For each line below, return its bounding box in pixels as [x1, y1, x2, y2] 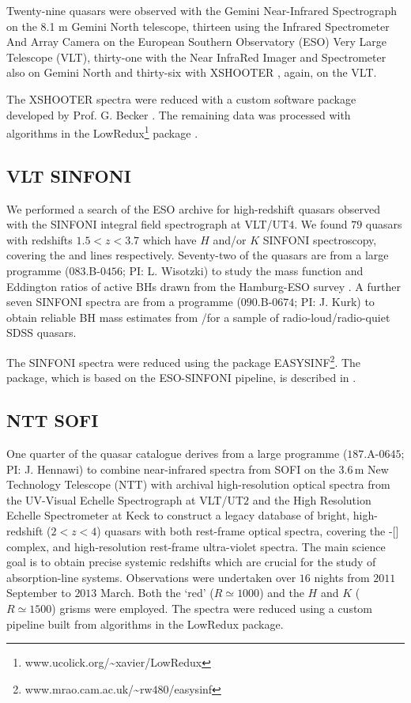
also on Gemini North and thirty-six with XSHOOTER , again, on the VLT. [6, 64, 377, 81]
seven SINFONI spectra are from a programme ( [6, 293, 241, 310]
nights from [314, 569, 370, 585]
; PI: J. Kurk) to [294, 293, 375, 310]
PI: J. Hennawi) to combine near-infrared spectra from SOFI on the [6, 460, 335, 477]
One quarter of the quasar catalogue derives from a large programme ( [6, 445, 348, 461]
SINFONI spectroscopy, [262, 231, 377, 248]
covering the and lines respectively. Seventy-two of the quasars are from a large [6, 247, 389, 263]
